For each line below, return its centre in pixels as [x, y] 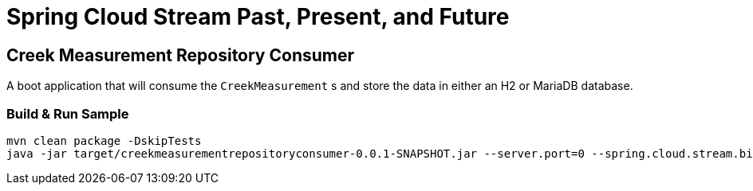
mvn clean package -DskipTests [104, 140]
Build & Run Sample [68, 113]
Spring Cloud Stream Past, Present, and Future [258, 17]
